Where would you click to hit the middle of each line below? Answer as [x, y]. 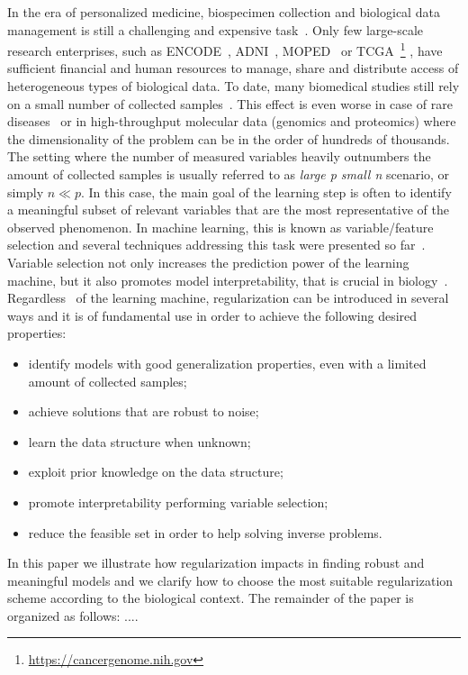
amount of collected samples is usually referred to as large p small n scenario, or [229, 174]
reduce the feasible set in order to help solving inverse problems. [205, 532]
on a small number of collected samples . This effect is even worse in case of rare [230, 103]
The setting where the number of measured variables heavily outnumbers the [219, 156]
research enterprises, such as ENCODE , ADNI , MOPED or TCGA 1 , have [225, 49]
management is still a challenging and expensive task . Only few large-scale [216, 29]
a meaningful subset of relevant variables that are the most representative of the [228, 210]
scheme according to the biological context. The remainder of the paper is [211, 598]
